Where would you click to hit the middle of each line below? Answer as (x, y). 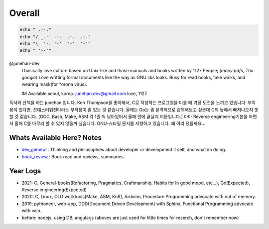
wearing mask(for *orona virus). (54, 84)
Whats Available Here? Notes (56, 138)
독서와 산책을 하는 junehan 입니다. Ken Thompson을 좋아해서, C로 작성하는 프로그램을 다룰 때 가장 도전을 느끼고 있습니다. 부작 (133, 103)
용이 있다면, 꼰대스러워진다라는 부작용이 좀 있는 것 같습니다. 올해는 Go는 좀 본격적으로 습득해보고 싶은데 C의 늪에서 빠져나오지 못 (134, 110)
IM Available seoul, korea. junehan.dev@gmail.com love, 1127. (85, 93)
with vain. (32, 211)
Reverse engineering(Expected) (54, 190)
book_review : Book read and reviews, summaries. (73, 156)
